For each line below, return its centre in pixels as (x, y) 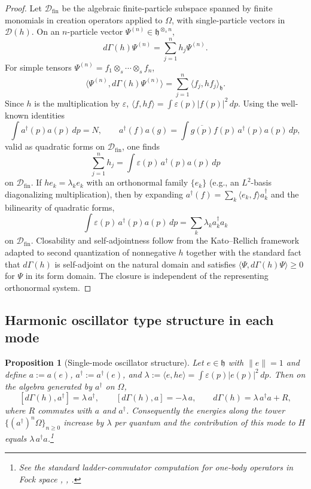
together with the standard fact (244, 252)
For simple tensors (38, 67)
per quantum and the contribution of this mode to (205, 422)
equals (16, 438)
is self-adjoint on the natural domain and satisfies (145, 264)
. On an (45, 31)
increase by (84, 422)
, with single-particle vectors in (228, 19)
